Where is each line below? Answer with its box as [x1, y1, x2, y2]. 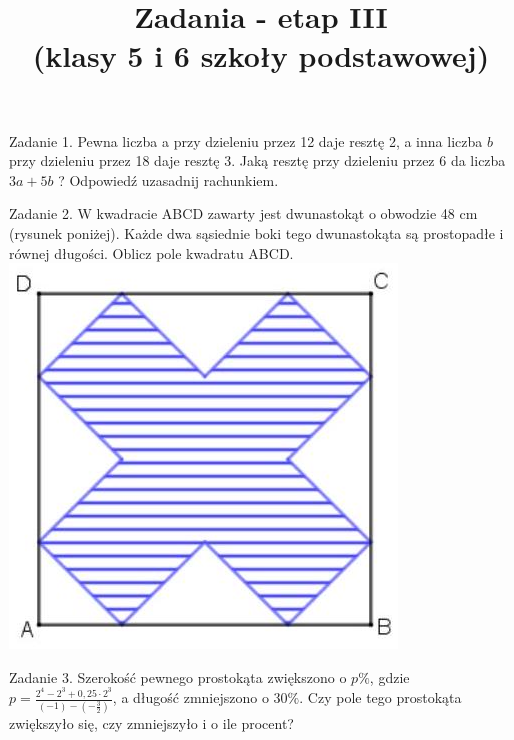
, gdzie [369, 666, 410, 687]
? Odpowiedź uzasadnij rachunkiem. [58, 169, 279, 190]
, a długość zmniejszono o [112, 687, 269, 708]
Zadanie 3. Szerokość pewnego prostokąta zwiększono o [9, 666, 347, 687]
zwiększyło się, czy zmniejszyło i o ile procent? [9, 712, 294, 733]
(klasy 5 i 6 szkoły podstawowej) [32, 35, 490, 76]
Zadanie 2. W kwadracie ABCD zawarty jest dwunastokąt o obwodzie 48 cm [9, 203, 478, 224]
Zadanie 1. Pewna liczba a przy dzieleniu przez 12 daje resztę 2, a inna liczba [9, 130, 483, 151]
